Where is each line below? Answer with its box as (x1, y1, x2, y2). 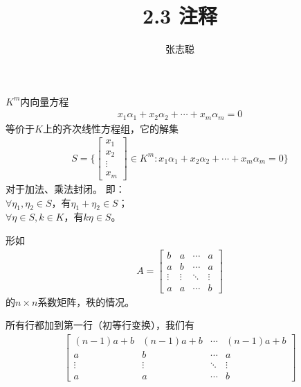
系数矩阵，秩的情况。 (37, 294, 135, 309)
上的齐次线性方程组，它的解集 (42, 121, 179, 135)
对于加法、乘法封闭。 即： (6, 181, 125, 196)
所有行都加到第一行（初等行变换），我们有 (6, 318, 194, 332)
